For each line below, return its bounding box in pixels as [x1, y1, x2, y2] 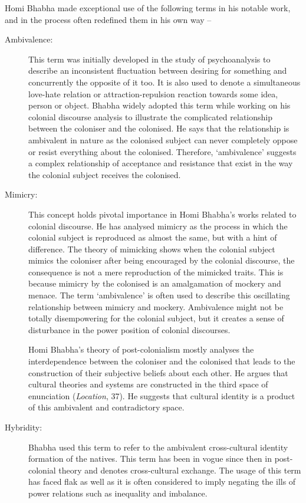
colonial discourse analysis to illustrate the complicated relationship [28, 110, 272, 123]
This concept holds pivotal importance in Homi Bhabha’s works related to [28, 208, 297, 220]
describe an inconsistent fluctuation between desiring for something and [28, 64, 287, 77]
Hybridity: [5, 421, 42, 433]
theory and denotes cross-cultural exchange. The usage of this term [58, 463, 301, 476]
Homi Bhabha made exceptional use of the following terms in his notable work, [5, 2, 291, 14]
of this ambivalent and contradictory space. [28, 401, 185, 413]
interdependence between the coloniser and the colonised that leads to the [28, 355, 295, 367]
